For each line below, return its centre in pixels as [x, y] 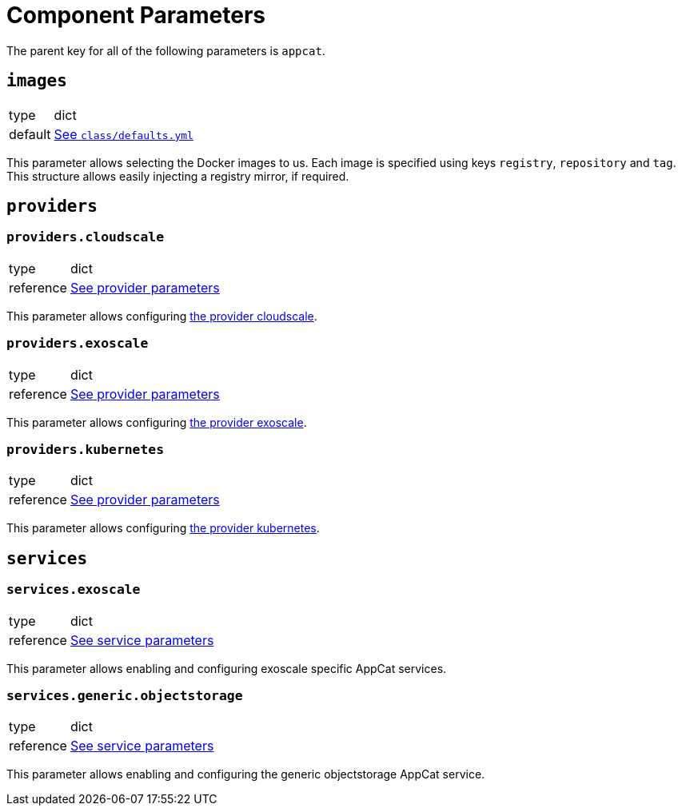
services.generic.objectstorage [125, 695]
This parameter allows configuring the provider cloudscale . [162, 316]
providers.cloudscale [85, 237]
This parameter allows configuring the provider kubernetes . [163, 528]
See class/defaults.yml [124, 134]
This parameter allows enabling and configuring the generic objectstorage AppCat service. [246, 774]
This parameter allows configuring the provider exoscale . [157, 422]
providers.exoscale [78, 344]
